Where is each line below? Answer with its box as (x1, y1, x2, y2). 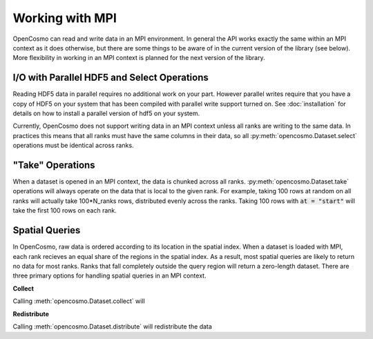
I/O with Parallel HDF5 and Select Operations (12, 72, 209, 84)
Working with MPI (12, 10, 117, 26)
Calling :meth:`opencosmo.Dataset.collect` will (12, 297, 145, 305)
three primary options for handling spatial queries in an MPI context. (12, 271, 207, 280)
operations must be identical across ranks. (12, 142, 134, 150)
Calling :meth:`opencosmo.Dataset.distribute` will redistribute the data (12, 322, 212, 331)
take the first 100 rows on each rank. (12, 206, 117, 215)
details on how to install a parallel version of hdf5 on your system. (12, 109, 200, 117)
